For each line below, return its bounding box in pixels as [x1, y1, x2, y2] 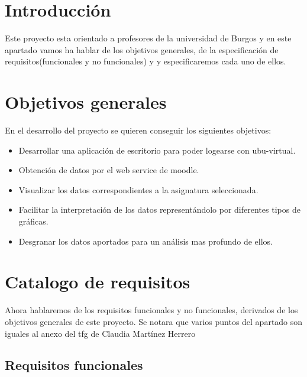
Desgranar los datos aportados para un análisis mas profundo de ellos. [18, 235, 273, 247]
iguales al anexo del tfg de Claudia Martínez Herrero [5, 327, 196, 339]
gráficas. [18, 215, 49, 227]
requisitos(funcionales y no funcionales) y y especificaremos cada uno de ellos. [5, 55, 286, 67]
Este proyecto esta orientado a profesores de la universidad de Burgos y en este [5, 32, 292, 44]
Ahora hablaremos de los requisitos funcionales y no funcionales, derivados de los [5, 304, 298, 316]
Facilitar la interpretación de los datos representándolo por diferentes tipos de [18, 203, 300, 216]
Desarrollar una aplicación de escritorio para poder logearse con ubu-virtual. [18, 144, 296, 156]
